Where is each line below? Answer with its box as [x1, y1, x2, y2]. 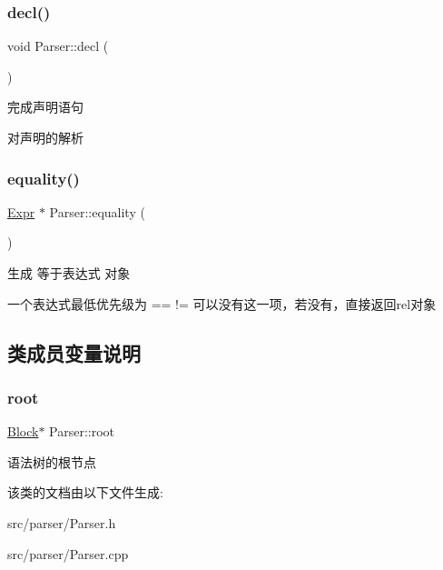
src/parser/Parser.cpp [7, 544, 129, 563]
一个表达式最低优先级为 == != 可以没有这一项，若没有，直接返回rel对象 [7, 294, 437, 313]
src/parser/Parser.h [7, 513, 116, 532]
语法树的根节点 [7, 452, 96, 471]
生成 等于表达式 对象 [7, 264, 131, 282]
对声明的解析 [7, 128, 84, 146]
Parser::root [49, 422, 115, 441]
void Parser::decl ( [7, 36, 109, 55]
